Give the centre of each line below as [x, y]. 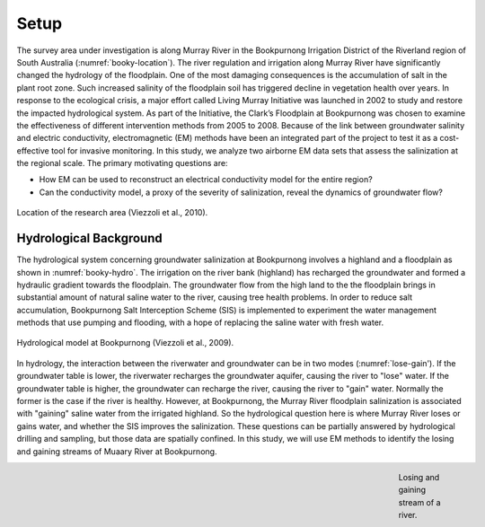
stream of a [419, 502]
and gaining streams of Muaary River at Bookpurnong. [117, 451]
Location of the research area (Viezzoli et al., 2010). [112, 213]
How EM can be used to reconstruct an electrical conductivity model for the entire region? [206, 180]
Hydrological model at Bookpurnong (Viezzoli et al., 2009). [125, 343]
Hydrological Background [89, 238]
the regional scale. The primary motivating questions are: [122, 163]
